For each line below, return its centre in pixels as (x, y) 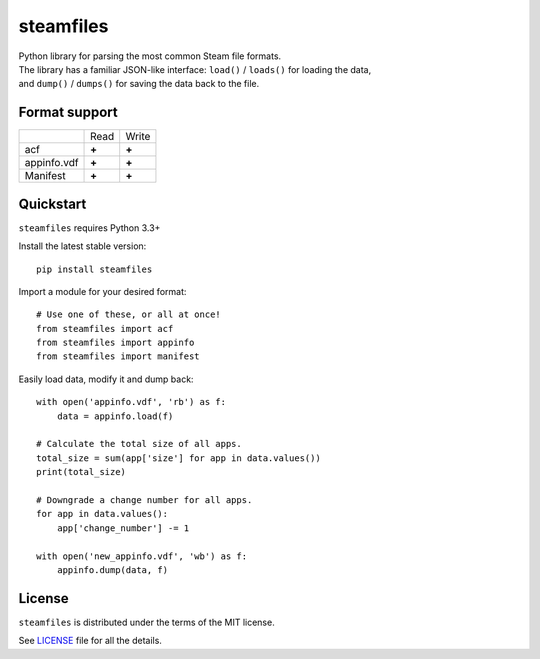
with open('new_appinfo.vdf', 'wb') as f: (142, 556)
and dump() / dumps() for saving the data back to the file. (139, 84)
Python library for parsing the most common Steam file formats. (150, 56)
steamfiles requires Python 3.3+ (89, 227)
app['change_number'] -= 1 (123, 528)
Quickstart (52, 203)
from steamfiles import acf (105, 328)
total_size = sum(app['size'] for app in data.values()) (179, 458)
